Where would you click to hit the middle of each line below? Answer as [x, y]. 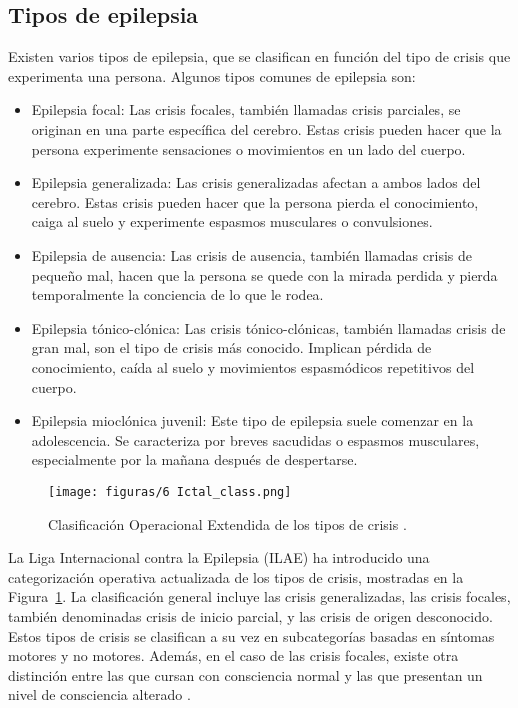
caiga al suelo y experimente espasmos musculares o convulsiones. [232, 221]
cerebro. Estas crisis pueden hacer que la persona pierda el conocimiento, [255, 201]
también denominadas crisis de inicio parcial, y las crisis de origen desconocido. [250, 615]
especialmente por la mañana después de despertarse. [194, 459]
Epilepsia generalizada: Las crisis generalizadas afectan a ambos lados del [256, 182]
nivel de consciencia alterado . [99, 694]
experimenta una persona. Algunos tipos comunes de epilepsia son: [212, 75]
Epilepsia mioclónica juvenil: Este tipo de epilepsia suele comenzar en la [252, 420]
